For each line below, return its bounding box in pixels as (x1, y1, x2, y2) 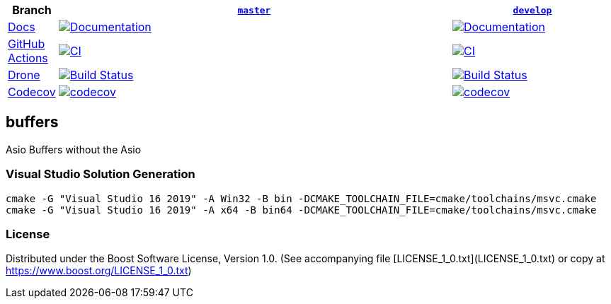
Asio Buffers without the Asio (6, 143, 142, 156)
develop (513, 4, 552, 16)
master (237, 4, 271, 16)
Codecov (8, 85, 56, 99)
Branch (12, 3, 52, 17)
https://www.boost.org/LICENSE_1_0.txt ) (6, 264, 192, 277)
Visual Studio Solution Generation (6, 167, 195, 182)
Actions (8, 51, 48, 65)
